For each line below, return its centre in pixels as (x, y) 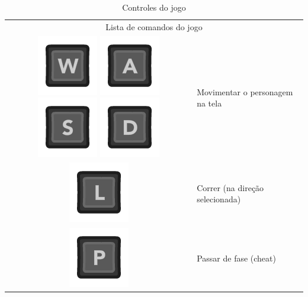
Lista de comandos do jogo (154, 26)
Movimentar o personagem (245, 91)
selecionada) (219, 199)
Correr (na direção (230, 187)
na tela (209, 103)
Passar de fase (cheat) (236, 258)
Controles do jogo (154, 7)
